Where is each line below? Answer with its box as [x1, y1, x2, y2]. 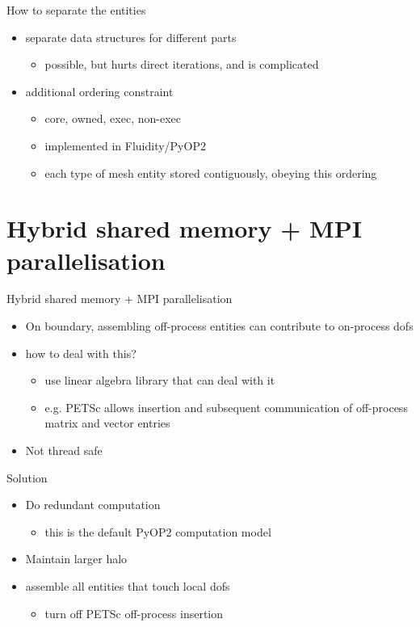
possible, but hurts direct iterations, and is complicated [44, 56, 319, 73]
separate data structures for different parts [25, 28, 237, 45]
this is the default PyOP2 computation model [44, 523, 271, 540]
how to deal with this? [25, 344, 136, 361]
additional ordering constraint [25, 82, 174, 99]
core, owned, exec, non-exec [44, 110, 181, 127]
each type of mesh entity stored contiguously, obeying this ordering [44, 164, 377, 181]
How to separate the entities [6, 2, 146, 18]
